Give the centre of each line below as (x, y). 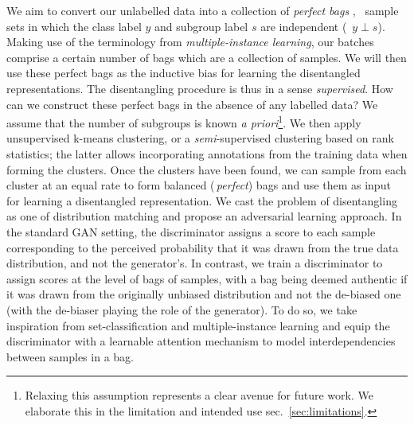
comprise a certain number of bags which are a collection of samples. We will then (207, 57)
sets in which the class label (74, 26)
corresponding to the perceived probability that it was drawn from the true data (203, 247)
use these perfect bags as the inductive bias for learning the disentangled (184, 73)
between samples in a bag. (70, 356)
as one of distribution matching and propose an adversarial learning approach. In (204, 216)
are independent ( (304, 26)
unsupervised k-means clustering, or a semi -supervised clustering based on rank (200, 138)
